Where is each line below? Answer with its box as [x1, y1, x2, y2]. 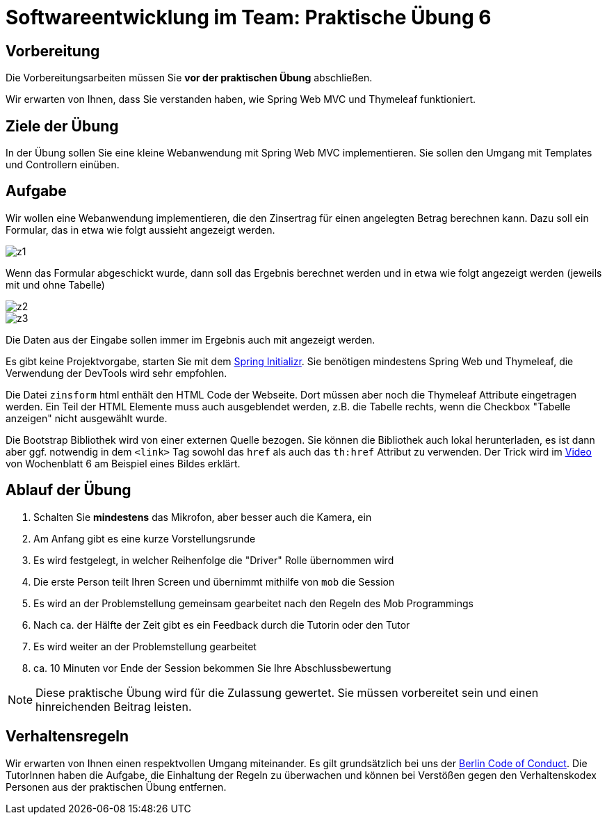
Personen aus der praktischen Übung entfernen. [6, 780, 227, 793]
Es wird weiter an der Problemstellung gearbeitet [33, 640, 257, 652]
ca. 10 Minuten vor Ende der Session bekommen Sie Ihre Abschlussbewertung [33, 661, 391, 674]
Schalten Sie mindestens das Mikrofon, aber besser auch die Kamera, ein [33, 511, 372, 523]
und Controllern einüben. [6, 159, 120, 171]
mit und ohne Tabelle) [6, 278, 105, 291]
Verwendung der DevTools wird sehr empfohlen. [6, 367, 227, 379]
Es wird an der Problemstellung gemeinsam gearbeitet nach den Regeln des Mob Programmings [33, 597, 474, 609]
